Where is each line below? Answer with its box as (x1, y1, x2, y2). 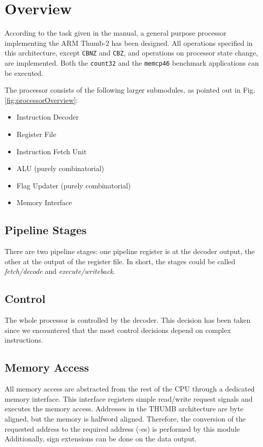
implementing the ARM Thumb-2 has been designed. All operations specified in (5, 37, 253, 48)
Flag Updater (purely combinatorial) (16, 180, 131, 190)
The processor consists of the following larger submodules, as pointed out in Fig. (5, 85, 255, 95)
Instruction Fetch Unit (16, 146, 87, 156)
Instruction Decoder (16, 111, 79, 122)
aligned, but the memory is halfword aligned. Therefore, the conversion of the (5, 413, 246, 424)
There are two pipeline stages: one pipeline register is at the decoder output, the (5, 246, 255, 257)
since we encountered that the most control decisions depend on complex (5, 324, 231, 335)
